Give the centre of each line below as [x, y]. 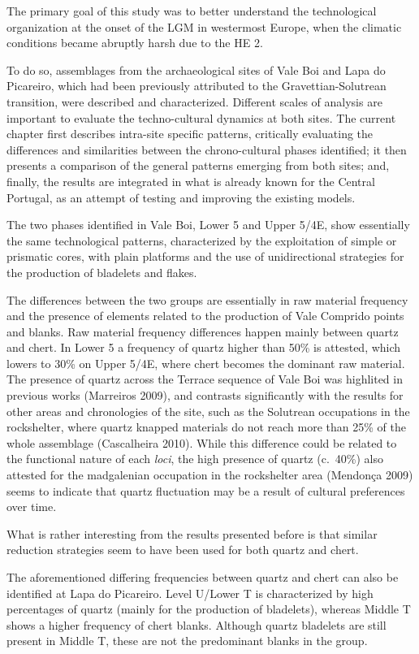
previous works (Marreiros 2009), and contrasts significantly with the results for [205, 395]
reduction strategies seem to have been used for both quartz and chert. [183, 550]
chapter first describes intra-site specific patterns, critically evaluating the [190, 134]
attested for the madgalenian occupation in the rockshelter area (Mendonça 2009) [210, 475]
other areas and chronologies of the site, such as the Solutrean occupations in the [208, 411]
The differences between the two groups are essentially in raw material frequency [207, 299]
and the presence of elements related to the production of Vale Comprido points [205, 316]
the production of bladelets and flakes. [102, 272]
